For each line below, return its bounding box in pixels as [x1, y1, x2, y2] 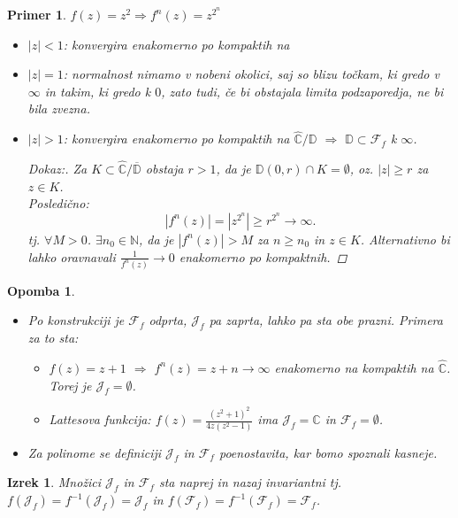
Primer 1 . [7, 5, 66, 23]
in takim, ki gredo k [44, 81, 151, 100]
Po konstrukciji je [27, 311, 125, 329]
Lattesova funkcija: [49, 410, 151, 429]
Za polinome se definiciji [27, 443, 162, 461]
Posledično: [27, 194, 89, 213]
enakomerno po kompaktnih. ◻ [179, 247, 347, 266]
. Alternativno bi [360, 229, 450, 248]
